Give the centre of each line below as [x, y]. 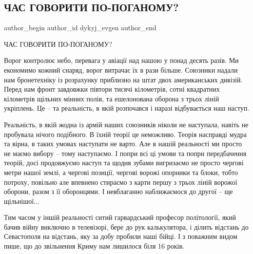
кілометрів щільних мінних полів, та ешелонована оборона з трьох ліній [112, 98]
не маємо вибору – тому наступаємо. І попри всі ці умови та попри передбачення [125, 153]
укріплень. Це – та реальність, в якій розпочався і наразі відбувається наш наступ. [127, 108]
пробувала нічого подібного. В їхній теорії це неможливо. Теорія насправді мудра [125, 134]
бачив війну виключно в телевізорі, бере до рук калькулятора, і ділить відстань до [126, 226]
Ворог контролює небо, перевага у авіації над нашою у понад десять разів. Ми [121, 60]
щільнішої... [22, 201]
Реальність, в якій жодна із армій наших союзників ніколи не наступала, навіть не [126, 124]
